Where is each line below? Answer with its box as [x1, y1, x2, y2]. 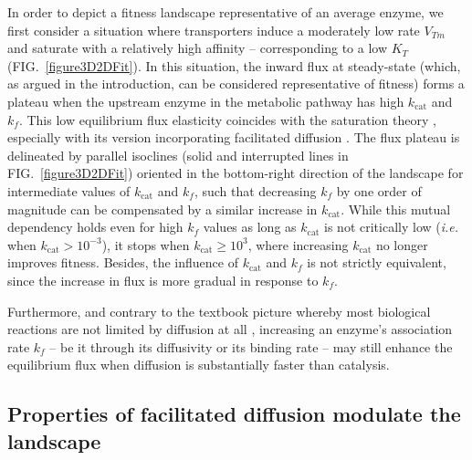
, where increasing [247, 235, 349, 254]
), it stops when [101, 235, 190, 254]
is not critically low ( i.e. [324, 217, 459, 236]
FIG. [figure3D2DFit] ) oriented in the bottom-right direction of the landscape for [7, 163, 464, 183]
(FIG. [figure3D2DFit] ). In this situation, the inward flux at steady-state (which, [7, 56, 461, 75]
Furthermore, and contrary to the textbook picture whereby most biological [7, 301, 431, 320]
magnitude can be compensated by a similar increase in [7, 199, 318, 218]
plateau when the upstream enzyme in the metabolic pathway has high [7, 91, 404, 110]
